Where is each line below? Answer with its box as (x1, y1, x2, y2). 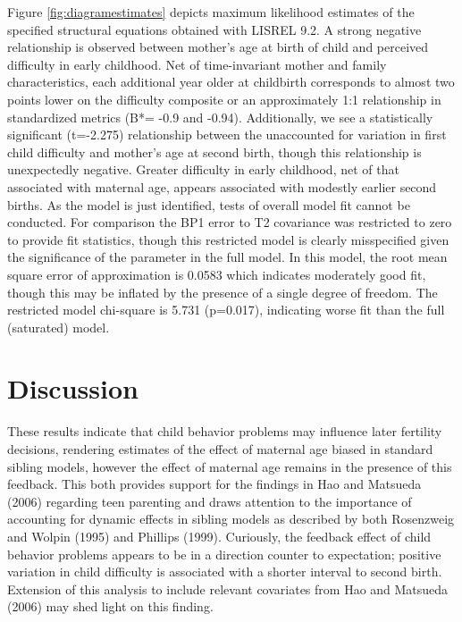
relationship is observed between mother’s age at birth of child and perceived (7, 38, 429, 56)
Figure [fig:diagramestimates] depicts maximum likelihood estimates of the (7, 3, 415, 21)
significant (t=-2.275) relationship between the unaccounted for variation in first (7, 125, 447, 144)
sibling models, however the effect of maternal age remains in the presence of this (7, 457, 452, 475)
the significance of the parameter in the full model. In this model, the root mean (7, 248, 448, 266)
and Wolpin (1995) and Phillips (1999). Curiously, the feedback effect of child (7, 526, 432, 545)
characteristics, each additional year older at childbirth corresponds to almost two (7, 72, 455, 91)
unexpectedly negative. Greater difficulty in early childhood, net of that (7, 160, 399, 179)
